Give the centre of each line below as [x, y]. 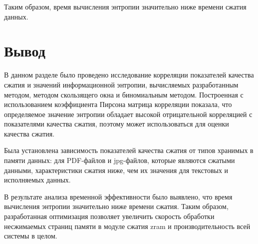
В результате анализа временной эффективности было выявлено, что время [118, 196]
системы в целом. [31, 236]
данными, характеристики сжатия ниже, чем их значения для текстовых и [116, 170]
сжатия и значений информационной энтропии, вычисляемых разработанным [121, 84]
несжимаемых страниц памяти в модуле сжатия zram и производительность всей [127, 226]
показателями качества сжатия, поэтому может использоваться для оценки [117, 124]
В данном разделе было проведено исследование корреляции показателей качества [129, 75]
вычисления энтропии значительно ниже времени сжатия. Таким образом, [116, 206]
